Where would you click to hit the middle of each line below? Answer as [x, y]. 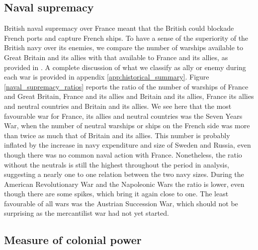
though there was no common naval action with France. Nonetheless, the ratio [123, 154]
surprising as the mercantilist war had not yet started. [86, 213]
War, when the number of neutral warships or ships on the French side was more [127, 125]
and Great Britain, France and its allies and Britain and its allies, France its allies [129, 96]
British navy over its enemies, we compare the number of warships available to [124, 47]
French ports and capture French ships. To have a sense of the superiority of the [126, 38]
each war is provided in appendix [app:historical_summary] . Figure [107, 77]
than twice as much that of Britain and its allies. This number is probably [117, 135]
